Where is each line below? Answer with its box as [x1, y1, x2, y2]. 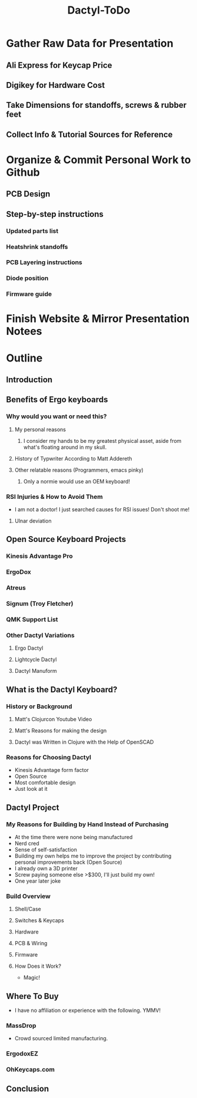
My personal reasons [14, 426, 66, 433]
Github [6, 166, 40, 179]
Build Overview [6, 892, 51, 900]
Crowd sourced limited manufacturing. [14, 1035, 108, 1042]
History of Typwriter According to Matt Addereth [14, 455, 132, 462]
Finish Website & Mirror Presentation [6, 312, 190, 325]
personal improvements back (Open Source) [14, 859, 122, 866]
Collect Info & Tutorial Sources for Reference [6, 129, 173, 139]
